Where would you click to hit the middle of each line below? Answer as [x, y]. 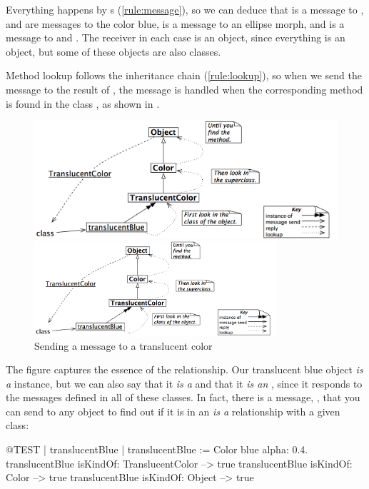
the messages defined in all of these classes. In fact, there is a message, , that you [183, 397]
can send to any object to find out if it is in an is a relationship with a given [173, 411]
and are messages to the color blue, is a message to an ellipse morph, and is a [175, 23]
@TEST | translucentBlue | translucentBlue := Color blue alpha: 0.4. [157, 449]
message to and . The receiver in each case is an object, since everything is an [176, 37]
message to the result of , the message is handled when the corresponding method [184, 89]
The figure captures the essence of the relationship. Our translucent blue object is [184, 369]
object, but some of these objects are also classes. [113, 51]
